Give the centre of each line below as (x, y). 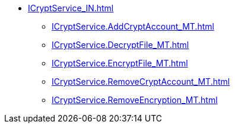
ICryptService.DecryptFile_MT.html (120, 45)
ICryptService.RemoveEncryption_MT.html (135, 100)
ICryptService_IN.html (71, 8)
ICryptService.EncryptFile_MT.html (120, 63)
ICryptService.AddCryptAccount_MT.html (133, 26)
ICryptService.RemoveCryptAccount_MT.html (141, 81)
